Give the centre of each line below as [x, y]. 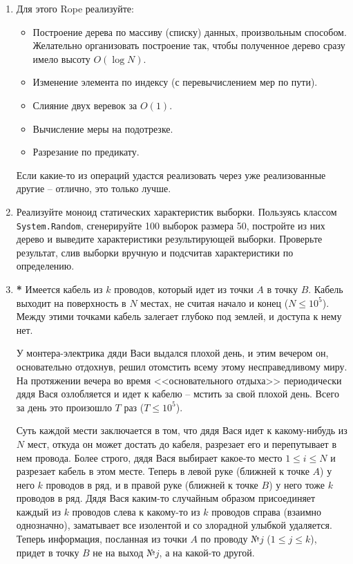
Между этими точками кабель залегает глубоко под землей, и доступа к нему [179, 316]
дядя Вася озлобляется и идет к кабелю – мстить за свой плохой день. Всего [178, 394]
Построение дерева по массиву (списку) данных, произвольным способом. [190, 31]
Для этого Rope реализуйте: [75, 8]
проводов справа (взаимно [267, 511]
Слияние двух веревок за [85, 105]
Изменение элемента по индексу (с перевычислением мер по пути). [175, 82]
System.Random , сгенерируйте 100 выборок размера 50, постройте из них [171, 225]
